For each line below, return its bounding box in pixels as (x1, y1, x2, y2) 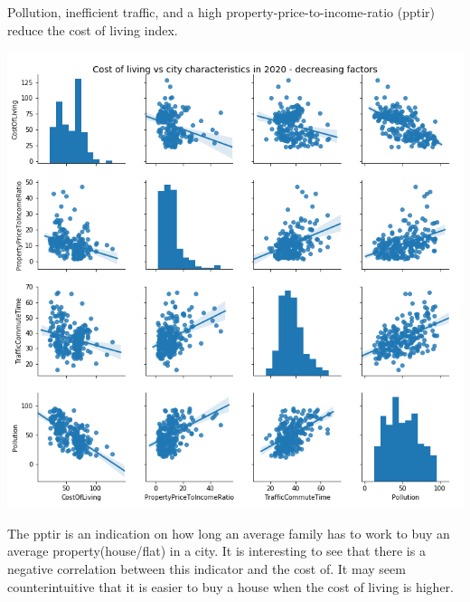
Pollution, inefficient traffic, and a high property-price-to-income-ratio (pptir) (7, 3, 435, 21)
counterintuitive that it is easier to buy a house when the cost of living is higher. (7, 577, 455, 596)
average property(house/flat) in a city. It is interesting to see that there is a (7, 541, 426, 560)
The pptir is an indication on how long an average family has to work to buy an (7, 523, 450, 542)
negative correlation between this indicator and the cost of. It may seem (7, 559, 406, 578)
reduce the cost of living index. (7, 20, 178, 39)
